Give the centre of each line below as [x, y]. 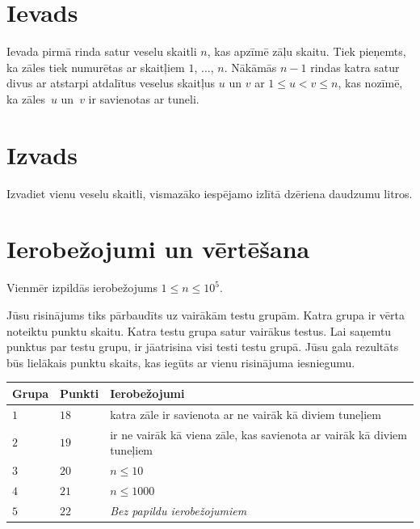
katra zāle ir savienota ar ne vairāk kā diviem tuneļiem [246, 414]
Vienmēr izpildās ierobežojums [82, 288]
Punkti [80, 393]
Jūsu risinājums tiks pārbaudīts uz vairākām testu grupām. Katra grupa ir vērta [206, 314]
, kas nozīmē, [370, 83]
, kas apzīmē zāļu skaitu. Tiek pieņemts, [307, 51]
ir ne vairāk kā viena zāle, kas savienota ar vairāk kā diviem [258, 434]
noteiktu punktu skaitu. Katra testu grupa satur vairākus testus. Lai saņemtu [199, 330]
